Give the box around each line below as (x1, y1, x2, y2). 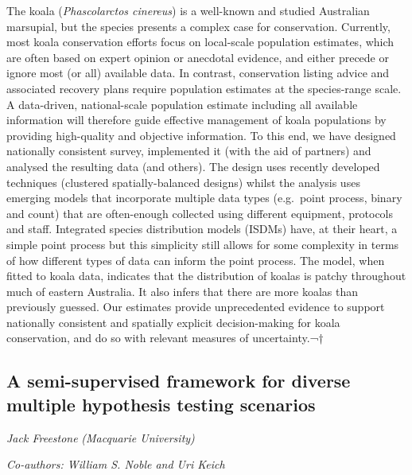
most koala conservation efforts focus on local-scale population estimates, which (6, 33, 395, 50)
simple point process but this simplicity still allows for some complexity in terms (6, 236, 399, 252)
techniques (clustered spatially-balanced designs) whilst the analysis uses (6, 173, 360, 190)
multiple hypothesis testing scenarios (6, 391, 316, 416)
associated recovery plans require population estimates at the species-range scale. (6, 80, 402, 96)
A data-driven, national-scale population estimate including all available (6, 95, 358, 112)
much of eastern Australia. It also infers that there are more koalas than (6, 282, 358, 299)
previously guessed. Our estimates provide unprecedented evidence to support (6, 298, 385, 315)
